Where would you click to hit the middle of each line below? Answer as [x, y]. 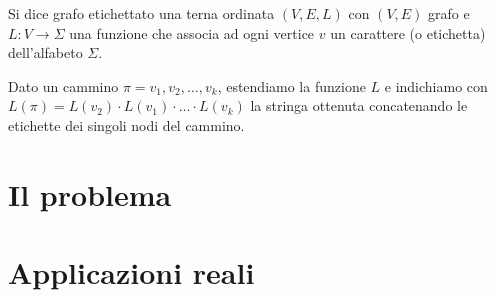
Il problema [90, 193]
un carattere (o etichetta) [408, 32]
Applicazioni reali [131, 272]
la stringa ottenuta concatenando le [359, 105]
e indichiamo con [436, 85]
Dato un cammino [63, 85]
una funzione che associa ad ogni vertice [192, 32]
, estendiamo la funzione [291, 85]
